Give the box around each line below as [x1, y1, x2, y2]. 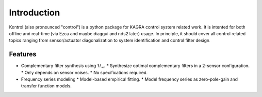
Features [9, 50, 36, 58]
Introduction [9, 7, 60, 18]
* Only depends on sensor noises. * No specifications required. [21, 69, 148, 75]
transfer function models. [21, 83, 72, 89]
